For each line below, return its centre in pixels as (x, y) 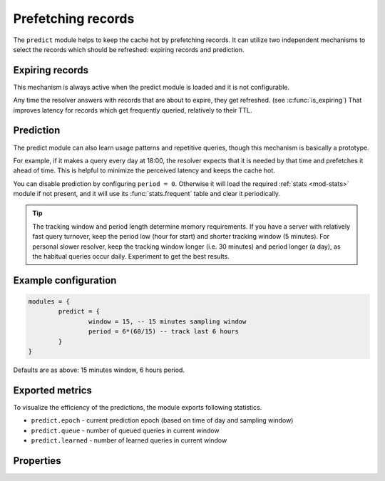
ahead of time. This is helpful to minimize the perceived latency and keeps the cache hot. (144, 170)
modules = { (49, 302)
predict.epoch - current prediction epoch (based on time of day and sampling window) (162, 420)
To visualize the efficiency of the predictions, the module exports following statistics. (138, 407)
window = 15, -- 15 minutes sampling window (167, 321)
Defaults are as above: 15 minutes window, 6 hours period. (99, 370)
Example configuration (65, 280)
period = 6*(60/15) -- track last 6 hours (163, 332)
